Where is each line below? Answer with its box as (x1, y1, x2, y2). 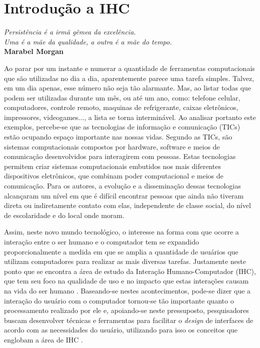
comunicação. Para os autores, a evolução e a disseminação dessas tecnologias (4, 180, 241, 191)
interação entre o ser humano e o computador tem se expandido (4, 236, 199, 246)
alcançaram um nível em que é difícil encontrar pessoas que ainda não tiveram (4, 190, 244, 200)
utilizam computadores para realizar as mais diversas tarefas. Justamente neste (4, 256, 246, 266)
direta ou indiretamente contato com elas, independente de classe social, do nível (4, 200, 251, 210)
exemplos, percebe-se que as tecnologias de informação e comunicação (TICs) (4, 121, 240, 132)
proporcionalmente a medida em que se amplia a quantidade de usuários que (4, 246, 238, 256)
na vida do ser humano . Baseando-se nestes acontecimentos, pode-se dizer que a (4, 285, 251, 295)
